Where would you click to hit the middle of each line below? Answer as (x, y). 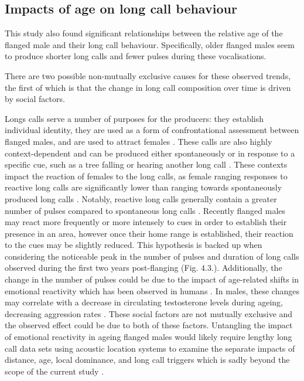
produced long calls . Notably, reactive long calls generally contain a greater (141, 198)
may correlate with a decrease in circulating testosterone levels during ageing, (144, 302)
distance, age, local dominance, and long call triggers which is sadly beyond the (147, 360)
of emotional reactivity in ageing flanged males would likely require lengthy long (148, 337)
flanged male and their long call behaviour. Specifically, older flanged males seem (150, 44)
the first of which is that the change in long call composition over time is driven (148, 87)
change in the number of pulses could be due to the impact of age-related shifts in (152, 279)
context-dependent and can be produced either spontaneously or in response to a (150, 153)
